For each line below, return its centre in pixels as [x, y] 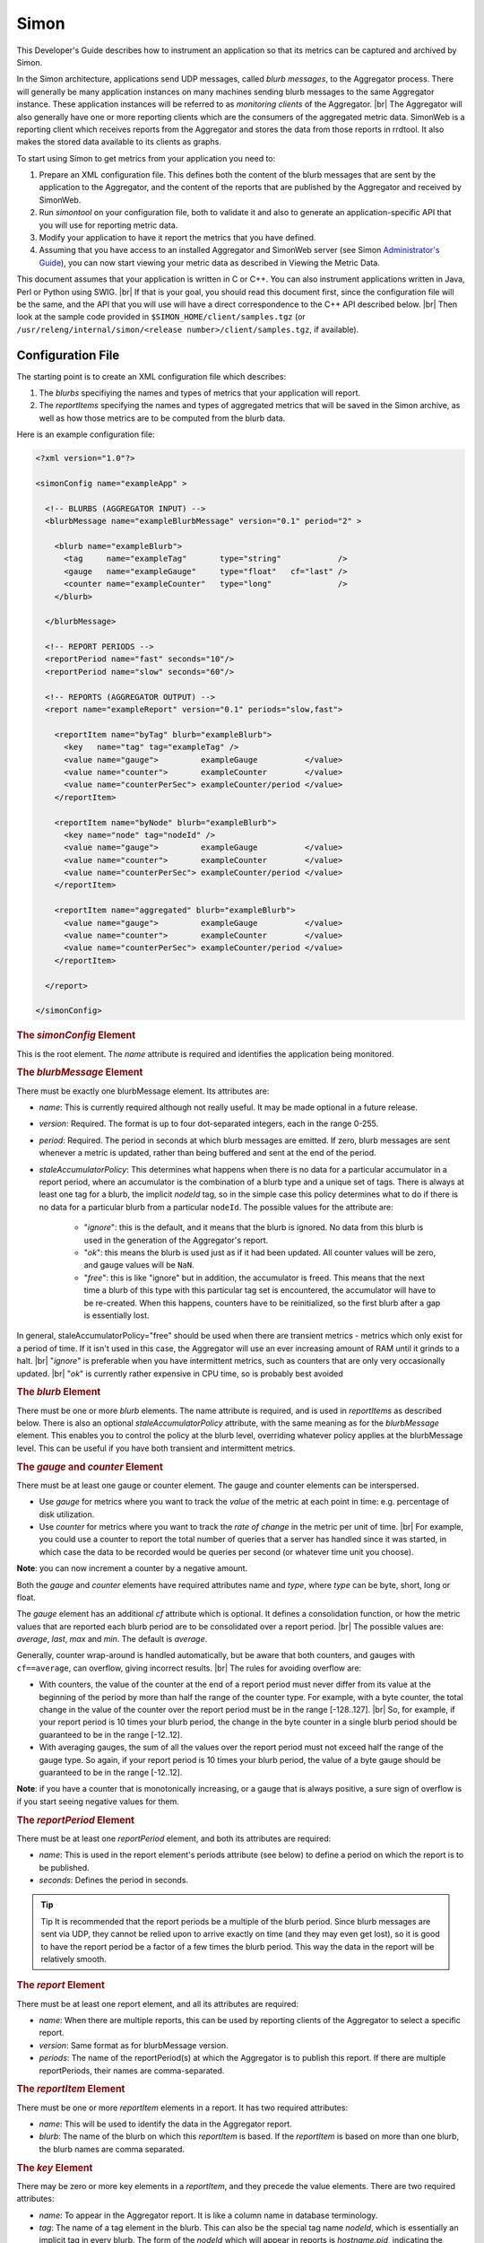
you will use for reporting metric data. [108, 225]
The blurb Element [59, 1392]
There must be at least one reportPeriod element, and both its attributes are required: [174, 1838]
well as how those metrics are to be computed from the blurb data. [162, 418]
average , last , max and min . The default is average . [112, 1639]
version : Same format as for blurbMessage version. [134, 2045]
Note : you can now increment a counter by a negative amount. [132, 1568]
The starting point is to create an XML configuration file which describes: [151, 376]
